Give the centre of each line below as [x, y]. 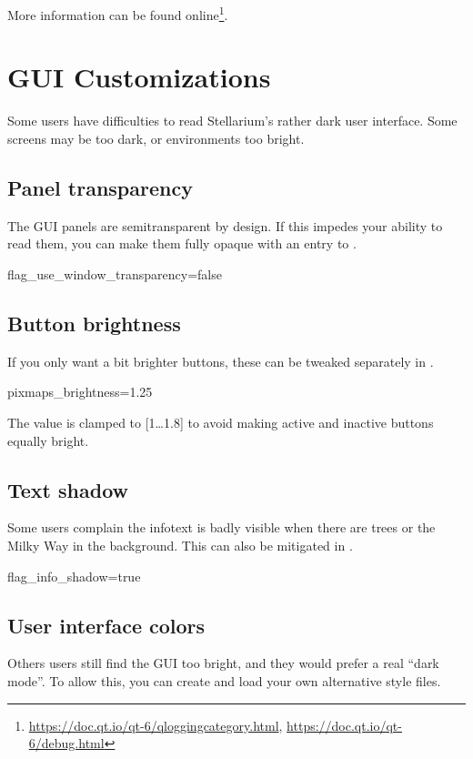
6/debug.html [66, 743]
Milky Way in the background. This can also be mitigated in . [180, 545]
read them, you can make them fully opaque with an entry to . [182, 243]
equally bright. [48, 440]
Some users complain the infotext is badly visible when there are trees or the [221, 527]
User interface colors [106, 625]
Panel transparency [100, 187]
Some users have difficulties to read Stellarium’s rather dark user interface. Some [232, 121]
